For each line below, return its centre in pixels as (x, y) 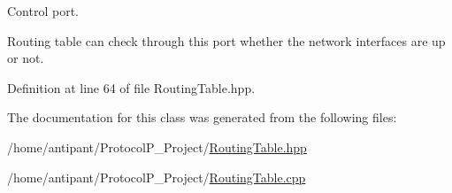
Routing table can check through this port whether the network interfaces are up (226, 40)
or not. (26, 58)
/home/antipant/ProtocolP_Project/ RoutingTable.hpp (157, 147)
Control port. (43, 11)
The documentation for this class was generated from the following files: (202, 117)
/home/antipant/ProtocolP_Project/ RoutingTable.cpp (157, 177)
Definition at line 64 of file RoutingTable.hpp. (131, 87)
